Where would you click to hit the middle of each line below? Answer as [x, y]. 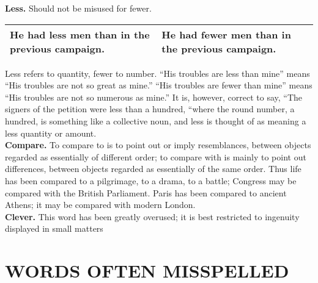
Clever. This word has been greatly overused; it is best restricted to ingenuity [152, 216]
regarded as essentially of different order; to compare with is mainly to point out [156, 156]
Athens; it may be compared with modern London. [100, 205]
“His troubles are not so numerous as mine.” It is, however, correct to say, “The [154, 97]
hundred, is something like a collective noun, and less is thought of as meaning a [156, 120]
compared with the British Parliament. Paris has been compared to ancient [146, 192]
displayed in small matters [54, 228]
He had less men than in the [80, 34]
